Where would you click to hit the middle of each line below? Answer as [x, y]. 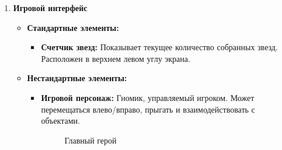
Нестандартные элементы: [77, 78]
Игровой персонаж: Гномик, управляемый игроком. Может [148, 97]
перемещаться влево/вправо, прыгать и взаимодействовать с [148, 109]
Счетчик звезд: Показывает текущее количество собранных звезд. [159, 47]
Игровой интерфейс [50, 8]
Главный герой [90, 140]
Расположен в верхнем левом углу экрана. [116, 58]
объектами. [60, 121]
